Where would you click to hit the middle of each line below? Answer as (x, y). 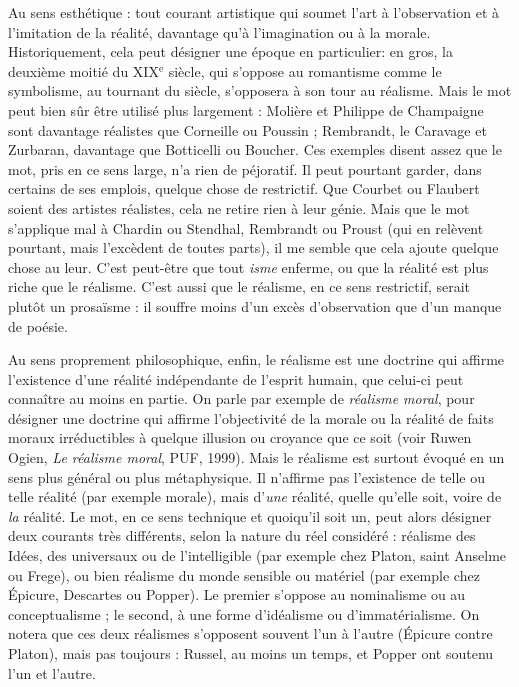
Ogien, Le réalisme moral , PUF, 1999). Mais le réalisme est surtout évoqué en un (256, 457)
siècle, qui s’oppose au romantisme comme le (305, 70)
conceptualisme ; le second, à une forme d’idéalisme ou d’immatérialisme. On (244, 613)
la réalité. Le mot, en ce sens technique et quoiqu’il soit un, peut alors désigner (250, 515)
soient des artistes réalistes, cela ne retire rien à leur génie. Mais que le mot (239, 207)
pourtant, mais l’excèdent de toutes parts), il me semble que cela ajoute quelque (253, 247)
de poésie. (38, 325)
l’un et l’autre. (52, 672)
